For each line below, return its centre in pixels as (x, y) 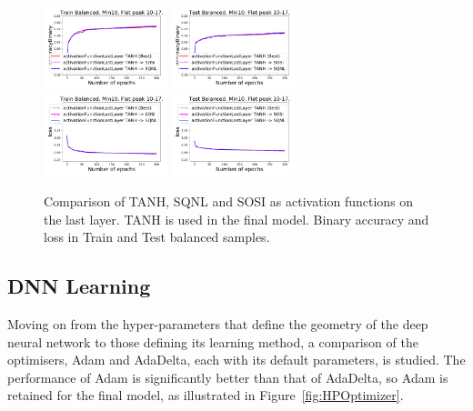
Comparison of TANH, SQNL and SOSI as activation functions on (229, 201)
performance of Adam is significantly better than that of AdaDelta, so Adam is (228, 377)
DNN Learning (79, 286)
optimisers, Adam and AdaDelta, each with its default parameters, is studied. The (236, 360)
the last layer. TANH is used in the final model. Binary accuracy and (236, 219)
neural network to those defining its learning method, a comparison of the (213, 341)
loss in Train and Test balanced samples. (157, 237)
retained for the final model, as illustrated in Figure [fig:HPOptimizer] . (206, 395)
